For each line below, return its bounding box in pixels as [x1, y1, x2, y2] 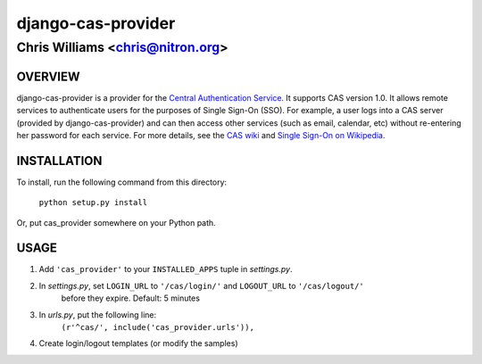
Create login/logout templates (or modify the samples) [38, 338, 238, 349]
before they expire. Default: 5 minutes [61, 293, 201, 303]
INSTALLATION [16, 153, 103, 169]
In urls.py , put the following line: [38, 309, 157, 320]
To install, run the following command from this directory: [16, 177, 228, 187]
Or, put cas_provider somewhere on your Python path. [16, 217, 216, 227]
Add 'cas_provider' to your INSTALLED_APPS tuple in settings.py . [38, 264, 293, 275]
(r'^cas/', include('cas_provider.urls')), [61, 322, 254, 333]
